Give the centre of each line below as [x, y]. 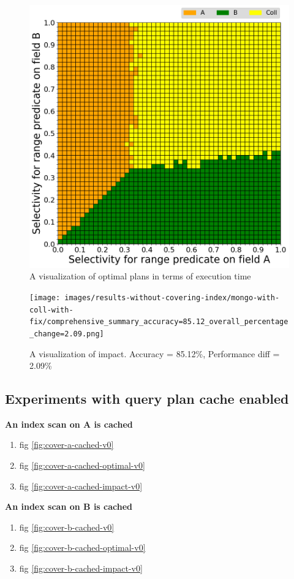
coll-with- [51, 310]
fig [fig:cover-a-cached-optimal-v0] [82, 465]
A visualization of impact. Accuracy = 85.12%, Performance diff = [155, 353]
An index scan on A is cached [69, 424]
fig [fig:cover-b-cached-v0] [67, 527]
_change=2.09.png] [67, 334]
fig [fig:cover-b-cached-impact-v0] [81, 568]
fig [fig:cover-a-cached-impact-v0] [81, 486]
